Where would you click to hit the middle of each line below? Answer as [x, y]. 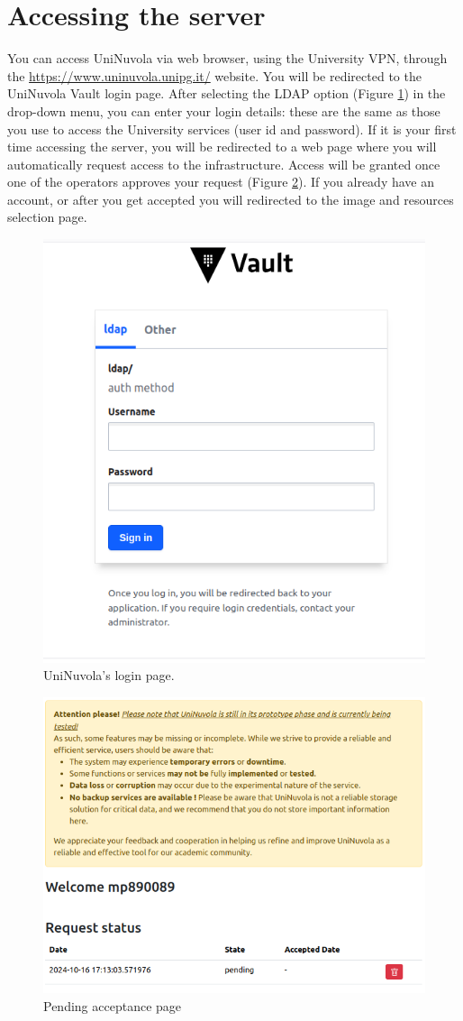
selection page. [47, 217]
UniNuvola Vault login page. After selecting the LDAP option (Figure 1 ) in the [227, 93]
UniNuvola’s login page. [109, 675]
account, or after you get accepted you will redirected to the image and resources [231, 199]
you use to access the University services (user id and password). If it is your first [232, 129]
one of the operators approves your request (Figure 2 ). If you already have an [221, 182]
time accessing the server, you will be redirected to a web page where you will [222, 147]
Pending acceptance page [113, 1005]
